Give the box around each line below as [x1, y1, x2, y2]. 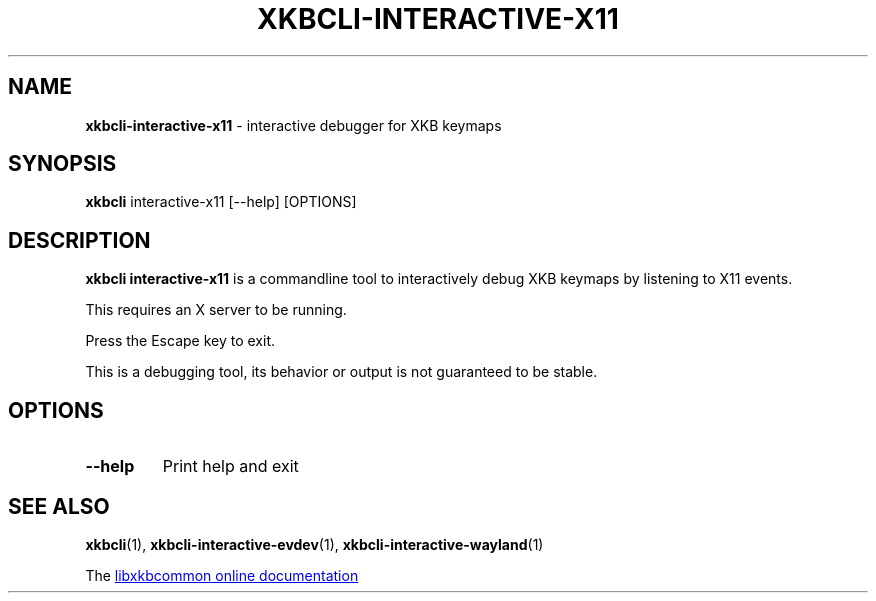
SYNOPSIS [8, 151, 117, 177]
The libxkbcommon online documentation [85, 566, 359, 584]
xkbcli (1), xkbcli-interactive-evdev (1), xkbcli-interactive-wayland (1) [85, 535, 544, 553]
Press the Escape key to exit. [85, 332, 276, 350]
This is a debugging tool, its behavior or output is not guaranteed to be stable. [85, 363, 598, 381]
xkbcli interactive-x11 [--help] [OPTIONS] [85, 193, 357, 211]
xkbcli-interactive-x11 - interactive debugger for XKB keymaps [85, 116, 502, 134]
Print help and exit [162, 456, 299, 477]
